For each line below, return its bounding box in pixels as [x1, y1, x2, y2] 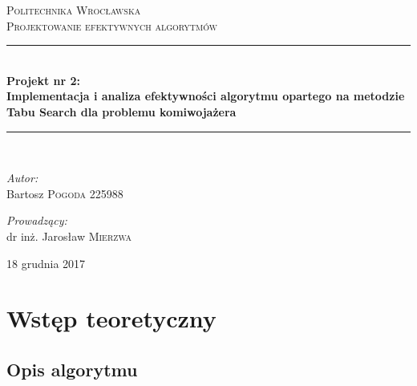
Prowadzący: [6, 212, 67, 229]
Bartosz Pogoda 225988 [6, 185, 123, 201]
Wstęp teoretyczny [6, 302, 217, 335]
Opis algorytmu [6, 356, 138, 381]
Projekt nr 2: [6, 71, 81, 88]
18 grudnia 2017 [6, 254, 86, 271]
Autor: [6, 169, 38, 186]
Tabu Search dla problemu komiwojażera [6, 103, 237, 120]
